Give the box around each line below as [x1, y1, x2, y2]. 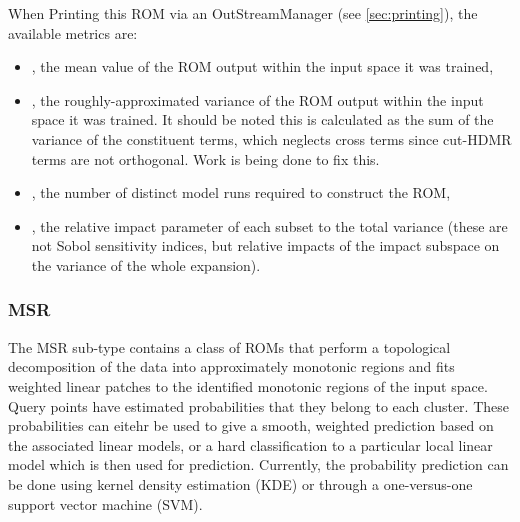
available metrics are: [8, 22, 138, 43]
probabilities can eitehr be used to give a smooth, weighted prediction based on [8, 415, 494, 436]
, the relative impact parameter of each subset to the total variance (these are [31, 215, 508, 236]
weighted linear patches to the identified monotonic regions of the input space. [8, 375, 488, 396]
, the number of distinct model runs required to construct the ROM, [31, 182, 451, 203]
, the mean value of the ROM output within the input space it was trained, [31, 56, 494, 77]
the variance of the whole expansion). [31, 254, 261, 275]
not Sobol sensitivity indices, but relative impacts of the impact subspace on [31, 235, 500, 256]
